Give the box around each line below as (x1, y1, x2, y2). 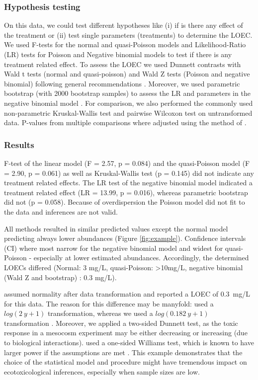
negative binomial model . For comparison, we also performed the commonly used (4, 97, 253, 108)
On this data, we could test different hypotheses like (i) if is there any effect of (4, 20, 243, 30)
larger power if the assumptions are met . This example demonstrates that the (4, 347, 243, 357)
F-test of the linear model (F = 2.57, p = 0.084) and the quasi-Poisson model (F (4, 157, 250, 168)
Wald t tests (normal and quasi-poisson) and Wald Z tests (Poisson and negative (4, 69, 250, 79)
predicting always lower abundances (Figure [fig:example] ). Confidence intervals (4, 233, 246, 243)
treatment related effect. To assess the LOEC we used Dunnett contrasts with (4, 59, 241, 69)
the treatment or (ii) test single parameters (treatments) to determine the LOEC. (4, 29, 253, 40)
